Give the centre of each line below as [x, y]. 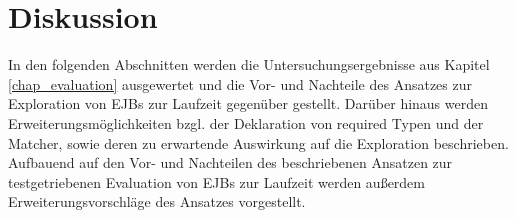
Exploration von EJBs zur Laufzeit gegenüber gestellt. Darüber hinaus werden [248, 103]
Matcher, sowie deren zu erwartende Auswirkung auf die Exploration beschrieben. [258, 142]
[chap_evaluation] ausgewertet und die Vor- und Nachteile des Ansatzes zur [240, 83]
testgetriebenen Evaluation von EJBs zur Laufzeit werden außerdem [217, 181]
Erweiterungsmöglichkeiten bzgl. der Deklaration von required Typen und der [246, 122]
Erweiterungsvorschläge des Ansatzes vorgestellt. [157, 201]
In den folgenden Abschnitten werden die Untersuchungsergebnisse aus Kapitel [249, 64]
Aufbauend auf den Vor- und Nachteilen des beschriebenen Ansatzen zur [230, 162]
